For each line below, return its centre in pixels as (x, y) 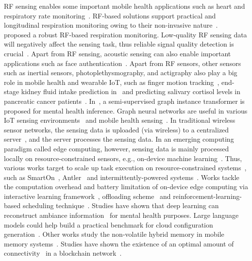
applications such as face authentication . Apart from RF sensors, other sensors (123, 63)
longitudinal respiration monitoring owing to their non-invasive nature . (111, 25)
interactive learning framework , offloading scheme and (87, 196)
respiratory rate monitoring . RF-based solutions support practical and (110, 15)
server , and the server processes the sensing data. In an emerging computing (119, 139)
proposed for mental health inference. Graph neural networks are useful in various (126, 110)
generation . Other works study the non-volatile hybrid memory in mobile (114, 234)
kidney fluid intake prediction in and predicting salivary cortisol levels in (131, 91)
